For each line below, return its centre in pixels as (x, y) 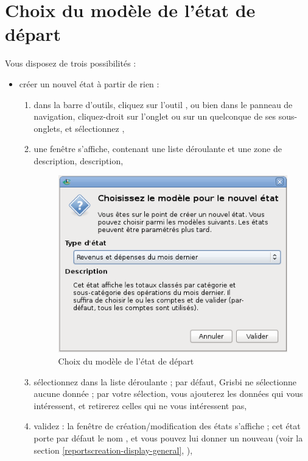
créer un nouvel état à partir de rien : (89, 83)
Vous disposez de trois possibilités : (71, 63)
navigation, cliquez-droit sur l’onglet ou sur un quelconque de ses (155, 116)
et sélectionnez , (95, 128)
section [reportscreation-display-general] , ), (113, 450)
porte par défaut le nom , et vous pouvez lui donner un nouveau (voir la (168, 438)
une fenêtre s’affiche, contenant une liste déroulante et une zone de (158, 149)
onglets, (48, 128)
